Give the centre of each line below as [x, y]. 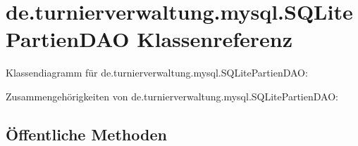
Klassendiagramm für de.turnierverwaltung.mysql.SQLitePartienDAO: [157, 73]
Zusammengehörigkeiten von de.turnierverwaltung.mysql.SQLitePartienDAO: [172, 96]
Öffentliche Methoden [86, 134]
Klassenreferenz [215, 39]
